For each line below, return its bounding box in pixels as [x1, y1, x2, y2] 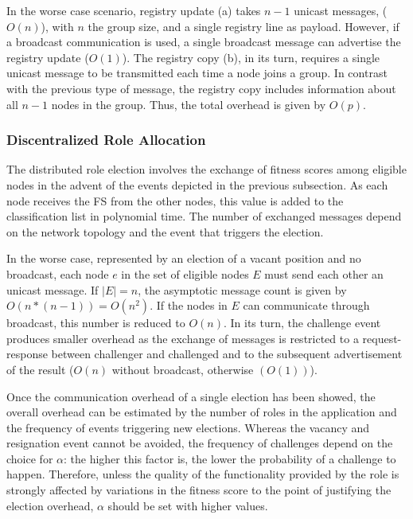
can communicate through [243, 297, 370, 314]
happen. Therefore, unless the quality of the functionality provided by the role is [6, 466, 399, 482]
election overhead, [6, 497, 94, 513]
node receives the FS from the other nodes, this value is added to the [6, 192, 344, 209]
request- [362, 330, 402, 346]
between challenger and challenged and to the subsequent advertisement [51, 345, 403, 362]
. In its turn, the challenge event [223, 314, 381, 331]
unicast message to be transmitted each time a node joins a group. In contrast [6, 64, 388, 81]
